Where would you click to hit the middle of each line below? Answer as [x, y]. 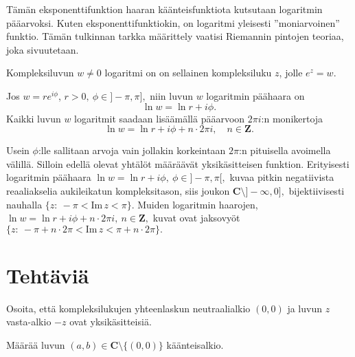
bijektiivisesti [317, 190]
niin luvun [171, 95]
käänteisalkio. [195, 345]
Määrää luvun [36, 345]
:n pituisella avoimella [285, 150]
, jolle [291, 73]
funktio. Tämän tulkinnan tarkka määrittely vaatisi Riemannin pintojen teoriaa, [175, 36]
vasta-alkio [29, 322]
